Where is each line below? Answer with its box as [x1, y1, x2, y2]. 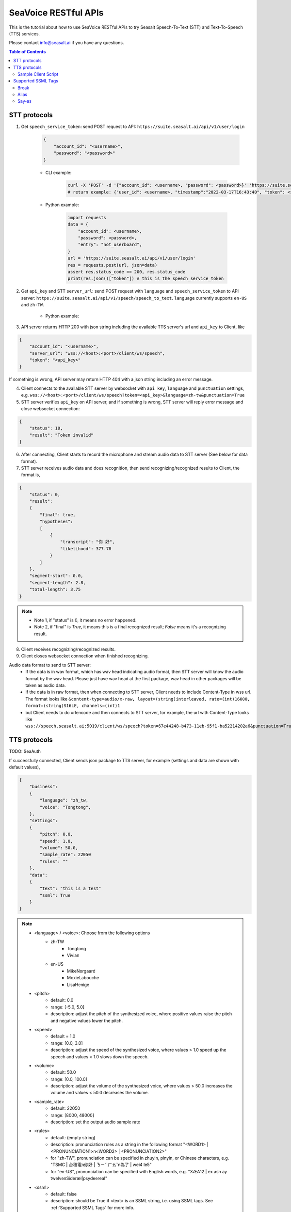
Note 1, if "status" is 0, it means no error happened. [34, 617, 137, 623]
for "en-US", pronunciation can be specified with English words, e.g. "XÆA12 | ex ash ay [50, 1168, 227, 1174]
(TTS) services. [9, 31, 40, 36]
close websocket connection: [21, 406, 80, 412]
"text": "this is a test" [39, 886, 101, 892]
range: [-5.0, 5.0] [50, 1004, 85, 1010]
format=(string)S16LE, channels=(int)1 [25, 703, 120, 709]
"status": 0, [29, 492, 61, 497]
